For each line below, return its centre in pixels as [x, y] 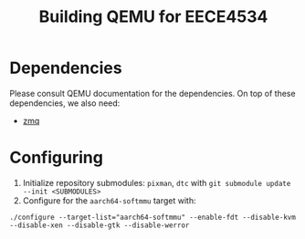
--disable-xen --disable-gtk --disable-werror [100, 225]
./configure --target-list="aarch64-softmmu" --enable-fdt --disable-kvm [153, 217]
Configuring [56, 158]
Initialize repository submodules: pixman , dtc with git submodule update [157, 182]
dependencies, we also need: [65, 103]
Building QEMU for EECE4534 [153, 17]
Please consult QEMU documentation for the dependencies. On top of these [152, 93]
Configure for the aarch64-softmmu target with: [109, 200]
